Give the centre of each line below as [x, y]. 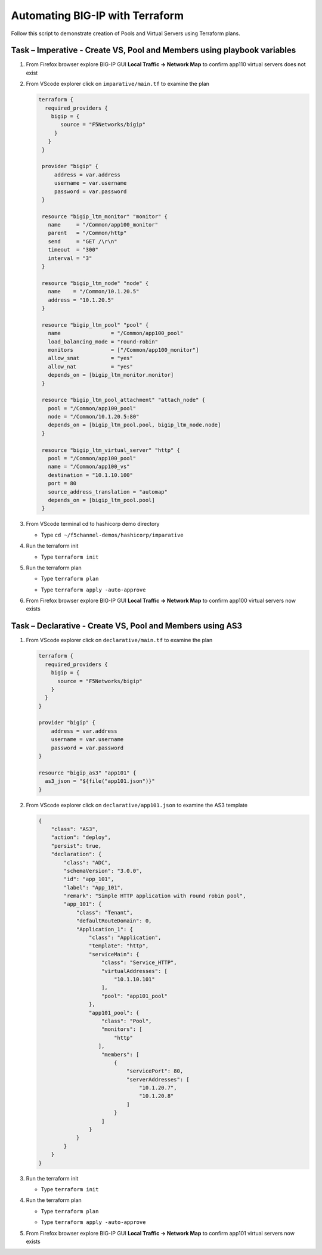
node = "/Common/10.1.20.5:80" [94, 417]
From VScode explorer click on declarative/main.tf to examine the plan [119, 640]
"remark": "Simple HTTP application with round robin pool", [155, 896]
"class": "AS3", [75, 829]
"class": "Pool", [127, 1021]
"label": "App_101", [94, 887]
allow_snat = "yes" [91, 358]
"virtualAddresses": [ [135, 971]
